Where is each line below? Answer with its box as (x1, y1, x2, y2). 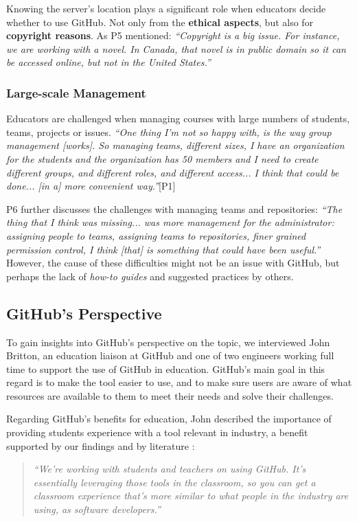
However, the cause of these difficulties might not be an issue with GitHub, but (6, 256, 340, 270)
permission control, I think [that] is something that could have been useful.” (6, 242, 321, 256)
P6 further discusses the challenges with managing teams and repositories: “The (6, 201, 343, 216)
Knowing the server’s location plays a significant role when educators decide (6, 1, 326, 15)
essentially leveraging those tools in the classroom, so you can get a (33, 475, 316, 489)
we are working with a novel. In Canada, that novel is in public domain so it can (6, 41, 346, 56)
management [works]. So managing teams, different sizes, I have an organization (6, 138, 345, 152)
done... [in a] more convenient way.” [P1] (6, 179, 176, 193)
